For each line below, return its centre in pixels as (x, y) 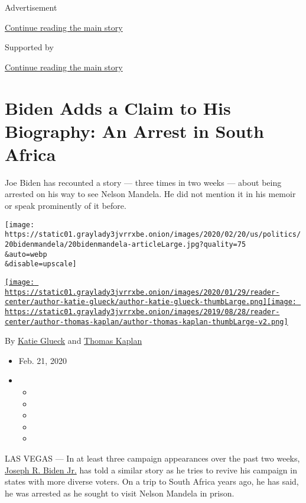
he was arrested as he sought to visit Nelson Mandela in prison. (120, 493)
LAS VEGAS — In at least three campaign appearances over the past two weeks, (152, 458)
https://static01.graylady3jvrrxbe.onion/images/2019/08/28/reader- (142, 312)
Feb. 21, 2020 (43, 360)
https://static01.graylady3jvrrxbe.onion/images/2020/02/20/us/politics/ (153, 235)
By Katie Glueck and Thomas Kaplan (74, 341)
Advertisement (31, 7)
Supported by (29, 47)
